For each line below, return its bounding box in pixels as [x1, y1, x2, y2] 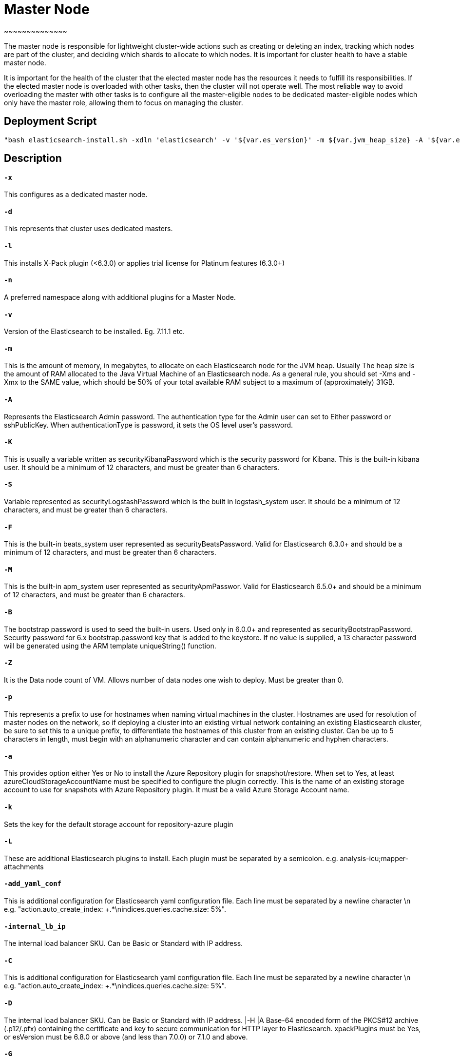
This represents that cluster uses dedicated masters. [4, 224, 173, 233]
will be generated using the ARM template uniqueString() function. [4, 641, 216, 650]
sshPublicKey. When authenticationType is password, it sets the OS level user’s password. [4, 420, 293, 429]
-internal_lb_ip [4, 922, 66, 930]
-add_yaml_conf [4, 880, 62, 888]
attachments [4, 862, 44, 871]
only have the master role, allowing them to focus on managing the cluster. [4, 98, 243, 107]
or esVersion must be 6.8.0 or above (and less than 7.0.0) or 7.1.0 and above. [4, 1032, 248, 1041]
